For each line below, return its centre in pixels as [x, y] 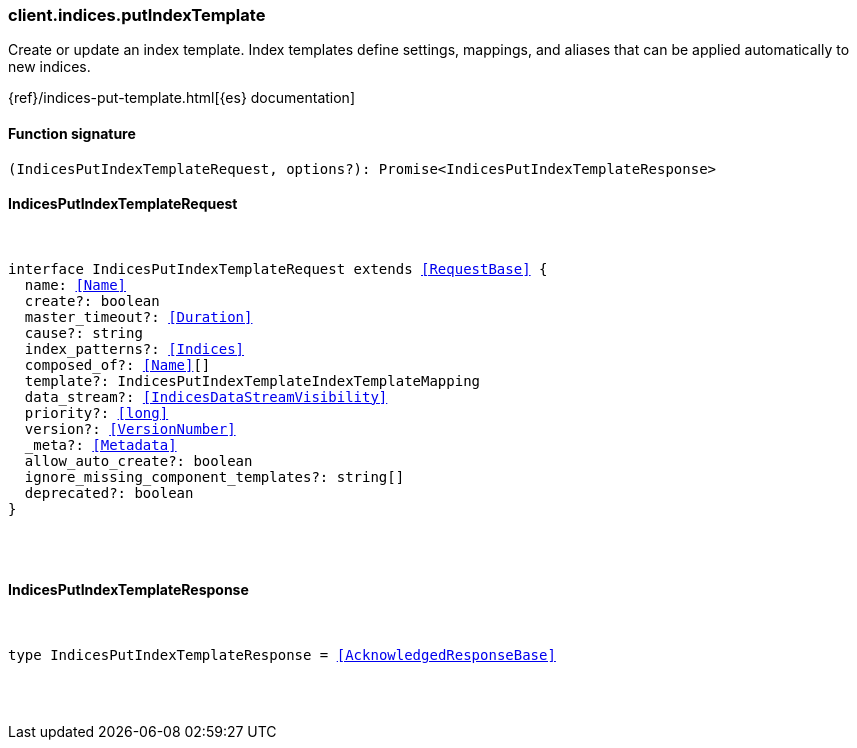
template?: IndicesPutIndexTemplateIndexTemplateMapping [252, 380]
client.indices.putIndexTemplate [137, 15]
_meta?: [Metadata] [100, 444]
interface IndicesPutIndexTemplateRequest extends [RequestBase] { [278, 268]
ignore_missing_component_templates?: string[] [214, 476]
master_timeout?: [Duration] [138, 316]
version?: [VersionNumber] [130, 428]
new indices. [49, 67]
